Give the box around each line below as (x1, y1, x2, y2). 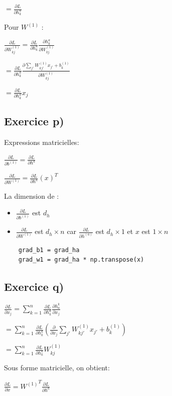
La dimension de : (4, 190, 59, 201)
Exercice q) (4, 279, 64, 294)
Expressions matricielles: (4, 137, 79, 147)
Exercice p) (4, 113, 64, 129)
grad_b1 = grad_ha (18, 246, 80, 254)
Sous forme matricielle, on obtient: (4, 362, 110, 373)
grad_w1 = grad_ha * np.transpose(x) (18, 256, 144, 264)
